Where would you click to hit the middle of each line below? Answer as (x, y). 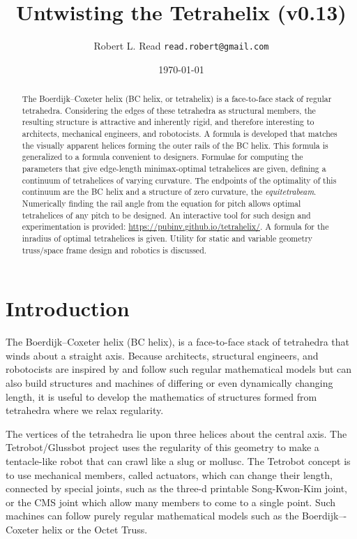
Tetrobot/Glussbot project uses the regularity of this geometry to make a (162, 447)
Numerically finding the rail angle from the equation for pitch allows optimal (161, 204)
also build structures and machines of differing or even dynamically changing (169, 383)
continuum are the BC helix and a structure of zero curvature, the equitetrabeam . (169, 192)
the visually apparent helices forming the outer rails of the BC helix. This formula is (175, 145)
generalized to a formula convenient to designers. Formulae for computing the (162, 157)
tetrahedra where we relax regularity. (85, 410)
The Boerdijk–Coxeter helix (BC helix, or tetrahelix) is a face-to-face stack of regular (177, 99)
